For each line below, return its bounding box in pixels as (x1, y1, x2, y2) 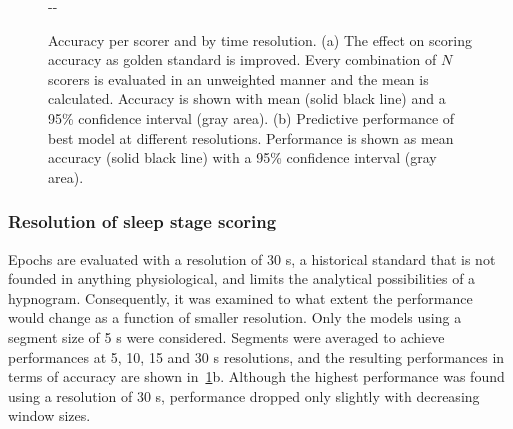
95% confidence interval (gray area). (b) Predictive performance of (48, 107, 455, 128)
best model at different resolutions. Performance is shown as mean (48, 127, 454, 148)
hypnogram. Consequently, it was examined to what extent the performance (8, 287, 473, 308)
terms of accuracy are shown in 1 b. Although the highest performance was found (8, 366, 505, 387)
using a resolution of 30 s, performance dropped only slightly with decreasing (8, 385, 480, 406)
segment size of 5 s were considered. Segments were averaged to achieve (8, 326, 445, 347)
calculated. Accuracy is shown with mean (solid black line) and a (48, 88, 446, 109)
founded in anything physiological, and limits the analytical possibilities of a (8, 268, 476, 289)
